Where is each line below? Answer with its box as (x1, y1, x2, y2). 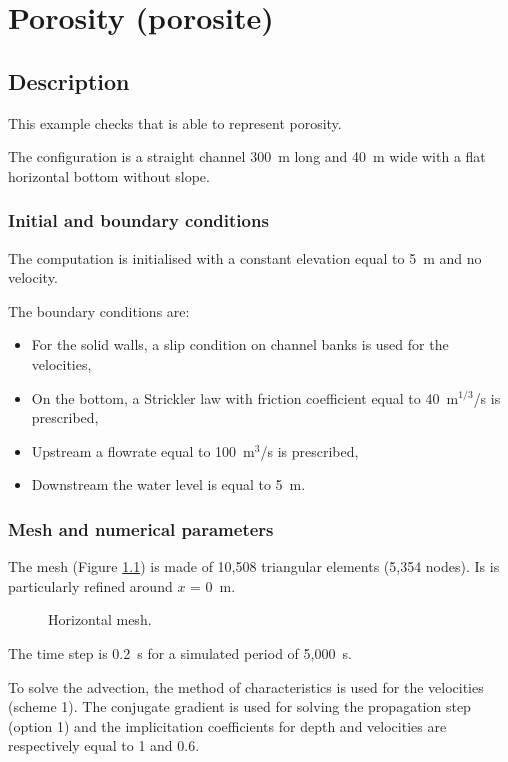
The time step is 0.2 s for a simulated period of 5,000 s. (8, 642, 352, 663)
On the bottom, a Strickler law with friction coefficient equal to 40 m (31, 387, 459, 408)
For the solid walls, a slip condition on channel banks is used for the (31, 334, 449, 355)
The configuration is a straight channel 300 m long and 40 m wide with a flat (8, 146, 486, 167)
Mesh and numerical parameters (8, 516, 274, 541)
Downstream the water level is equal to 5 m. (31, 474, 306, 495)
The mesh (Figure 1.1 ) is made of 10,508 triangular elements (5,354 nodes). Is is (8, 556, 500, 577)
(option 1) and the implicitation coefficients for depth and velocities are (8, 715, 447, 736)
